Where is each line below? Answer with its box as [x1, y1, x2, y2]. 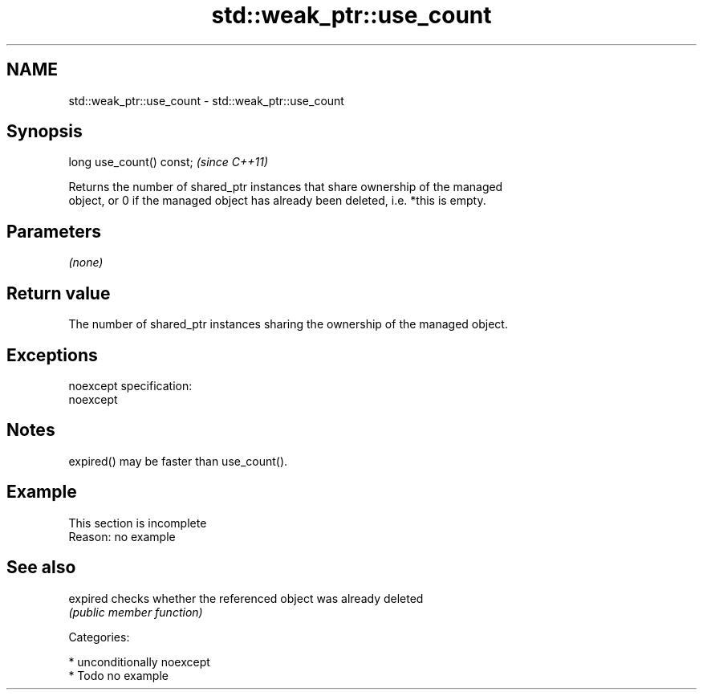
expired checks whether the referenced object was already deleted [68, 591, 424, 605]
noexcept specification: [68, 378, 193, 393]
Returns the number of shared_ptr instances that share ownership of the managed [68, 180, 503, 194]
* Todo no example [68, 668, 169, 682]
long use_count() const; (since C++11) [68, 155, 269, 169]
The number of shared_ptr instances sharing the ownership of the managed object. [68, 317, 508, 332]
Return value [6, 283, 111, 303]
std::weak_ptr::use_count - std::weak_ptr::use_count [68, 93, 344, 108]
